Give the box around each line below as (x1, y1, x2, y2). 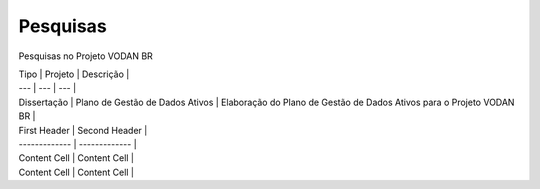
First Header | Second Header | (18, 124, 148, 136)
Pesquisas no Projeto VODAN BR (18, 50, 154, 62)
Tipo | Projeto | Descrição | (18, 68, 130, 80)
